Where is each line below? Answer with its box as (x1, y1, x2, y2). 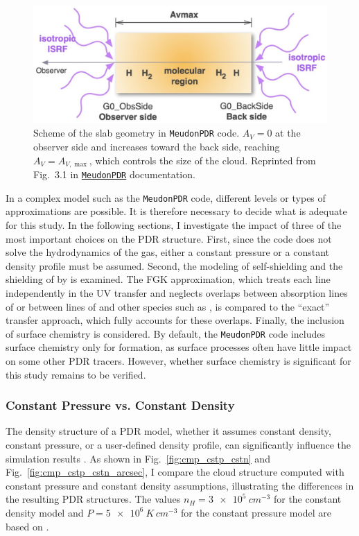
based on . (6, 519, 49, 533)
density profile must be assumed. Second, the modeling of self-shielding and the (6, 258, 343, 273)
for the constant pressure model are (181, 505, 332, 519)
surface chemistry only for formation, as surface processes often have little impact (6, 340, 352, 354)
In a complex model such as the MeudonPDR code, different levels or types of (6, 190, 326, 205)
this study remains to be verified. (6, 367, 146, 381)
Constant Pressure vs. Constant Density (6, 397, 235, 414)
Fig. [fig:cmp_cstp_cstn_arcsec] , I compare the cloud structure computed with (6, 465, 344, 479)
